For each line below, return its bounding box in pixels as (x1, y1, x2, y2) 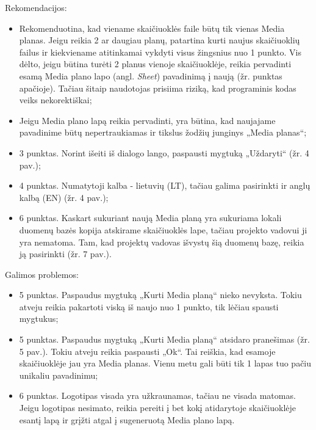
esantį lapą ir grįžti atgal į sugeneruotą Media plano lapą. (19, 413, 235, 426)
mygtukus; (19, 312, 59, 325)
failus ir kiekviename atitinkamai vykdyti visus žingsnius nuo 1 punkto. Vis (19, 45, 301, 58)
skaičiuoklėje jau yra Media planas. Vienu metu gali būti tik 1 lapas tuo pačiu (19, 357, 312, 370)
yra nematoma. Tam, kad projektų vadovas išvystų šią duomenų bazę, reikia (19, 235, 304, 248)
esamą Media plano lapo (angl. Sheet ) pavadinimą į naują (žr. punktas (19, 69, 282, 82)
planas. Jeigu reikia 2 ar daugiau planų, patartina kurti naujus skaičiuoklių (19, 34, 300, 46)
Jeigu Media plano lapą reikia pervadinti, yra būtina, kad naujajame (19, 114, 276, 126)
